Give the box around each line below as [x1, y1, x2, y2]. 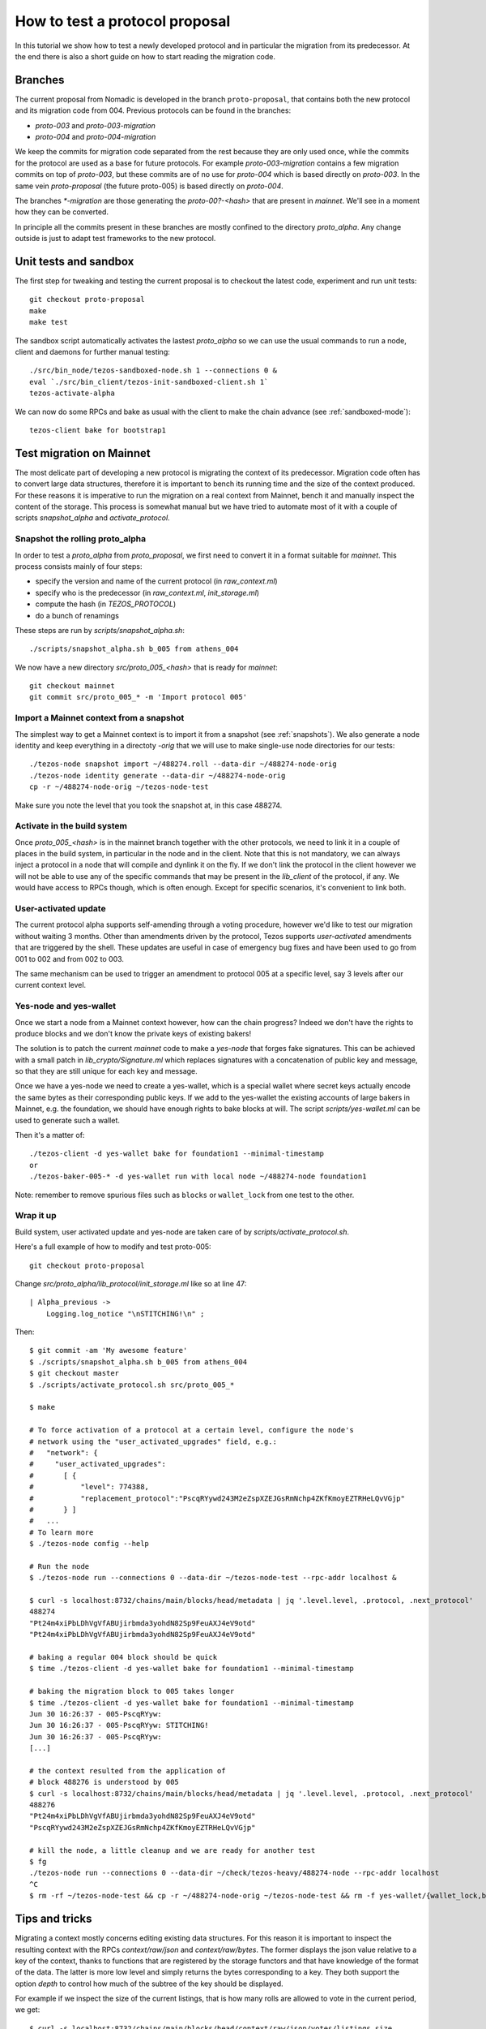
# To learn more [29, 1527, 94, 1537]
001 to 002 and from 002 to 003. [15, 954, 125, 963]
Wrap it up [15, 1210, 57, 1221]
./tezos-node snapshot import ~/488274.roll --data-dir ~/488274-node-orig [29, 760, 337, 769]
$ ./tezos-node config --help [29, 1539, 150, 1549]
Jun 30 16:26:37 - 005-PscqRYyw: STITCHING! [29, 1721, 210, 1730]
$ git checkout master [29, 1368, 120, 1378]
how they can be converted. [15, 207, 109, 217]
